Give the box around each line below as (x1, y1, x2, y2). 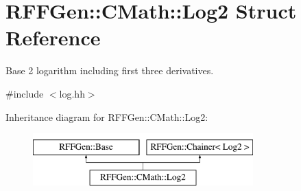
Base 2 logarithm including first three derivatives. (5, 63, 214, 78)
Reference (5, 23, 101, 52)
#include (5, 86, 44, 100)
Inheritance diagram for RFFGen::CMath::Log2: (5, 109, 208, 124)
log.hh (59, 86, 85, 100)
